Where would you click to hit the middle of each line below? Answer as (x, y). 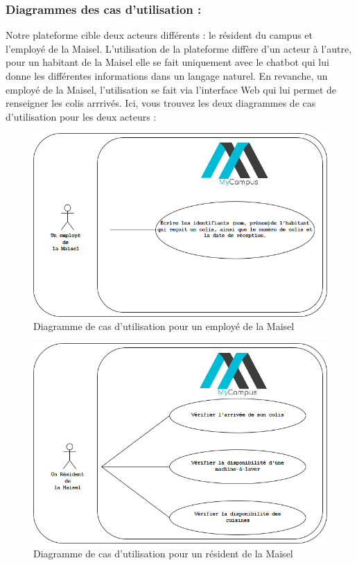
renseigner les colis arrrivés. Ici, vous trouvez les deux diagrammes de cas (161, 103)
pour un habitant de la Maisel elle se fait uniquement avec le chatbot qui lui (167, 62)
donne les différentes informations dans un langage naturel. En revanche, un (167, 76)
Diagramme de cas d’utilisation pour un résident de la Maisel (163, 553)
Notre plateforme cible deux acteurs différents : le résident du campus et (159, 35)
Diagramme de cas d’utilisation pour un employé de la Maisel (164, 326)
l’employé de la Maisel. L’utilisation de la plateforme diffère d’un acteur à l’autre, (179, 48)
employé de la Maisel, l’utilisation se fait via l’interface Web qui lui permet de (171, 89)
